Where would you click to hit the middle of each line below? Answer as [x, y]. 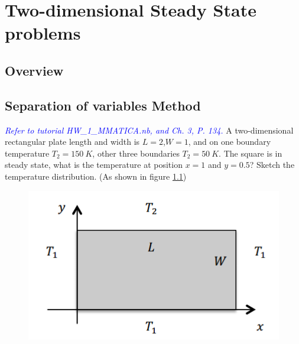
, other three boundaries [136, 153]
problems [43, 33]
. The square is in [251, 153]
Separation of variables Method [103, 105]
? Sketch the [272, 165]
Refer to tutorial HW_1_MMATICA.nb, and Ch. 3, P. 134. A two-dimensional [149, 130]
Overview [34, 70]
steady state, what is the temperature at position [94, 165]
